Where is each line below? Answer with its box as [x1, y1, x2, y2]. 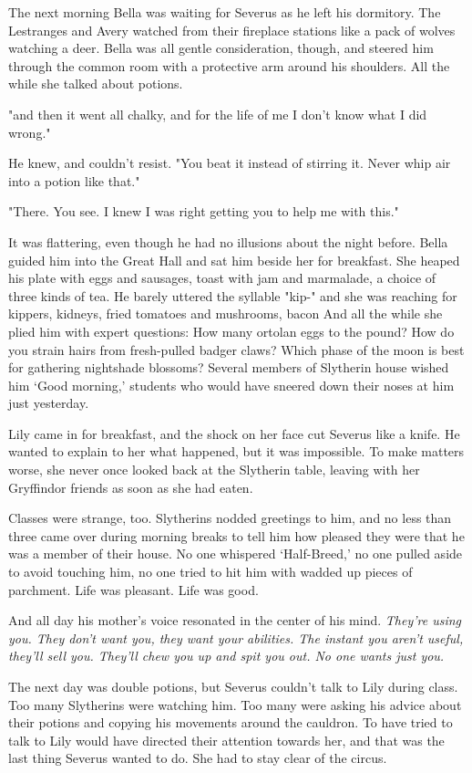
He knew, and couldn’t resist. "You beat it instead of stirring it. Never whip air [8, 153, 451, 172]
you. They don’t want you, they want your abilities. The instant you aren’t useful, [8, 628, 464, 647]
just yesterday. [8, 393, 89, 413]
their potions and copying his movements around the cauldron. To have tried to [8, 713, 453, 732]
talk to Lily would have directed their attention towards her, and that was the [8, 730, 445, 749]
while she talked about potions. [8, 74, 183, 93]
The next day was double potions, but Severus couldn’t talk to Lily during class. [8, 677, 458, 695]
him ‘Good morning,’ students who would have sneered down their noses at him [8, 375, 455, 394]
